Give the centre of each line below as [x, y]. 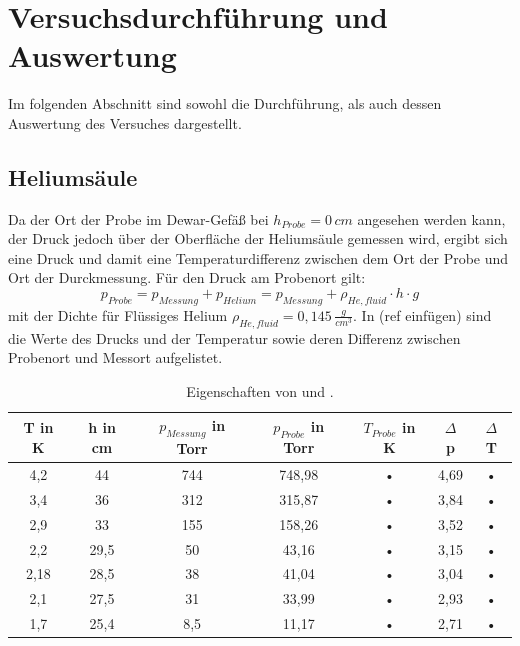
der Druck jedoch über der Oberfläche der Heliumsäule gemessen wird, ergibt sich [258, 238]
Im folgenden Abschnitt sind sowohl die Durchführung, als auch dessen [225, 103]
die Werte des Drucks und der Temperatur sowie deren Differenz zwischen [234, 337]
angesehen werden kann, [431, 218]
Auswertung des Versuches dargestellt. [125, 122]
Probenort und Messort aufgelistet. [115, 357]
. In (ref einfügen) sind [422, 314]
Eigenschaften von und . [260, 390]
